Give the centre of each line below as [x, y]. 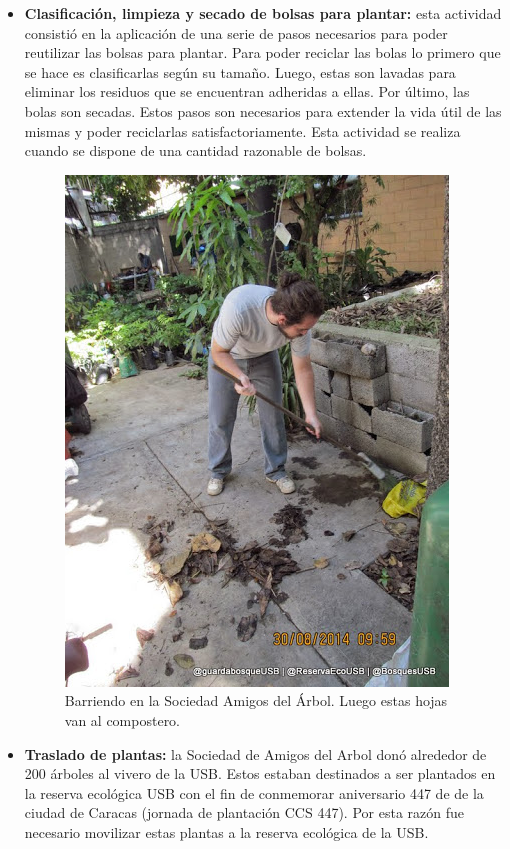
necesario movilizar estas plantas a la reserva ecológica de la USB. [226, 831]
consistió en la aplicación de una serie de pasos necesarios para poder [236, 32]
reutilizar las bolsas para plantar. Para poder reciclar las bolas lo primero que [262, 52]
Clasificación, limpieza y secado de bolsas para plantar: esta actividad [263, 13]
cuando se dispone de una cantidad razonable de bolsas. [195, 150]
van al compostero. [122, 719]
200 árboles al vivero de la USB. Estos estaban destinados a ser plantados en [260, 773]
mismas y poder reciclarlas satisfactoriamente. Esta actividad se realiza [242, 130]
